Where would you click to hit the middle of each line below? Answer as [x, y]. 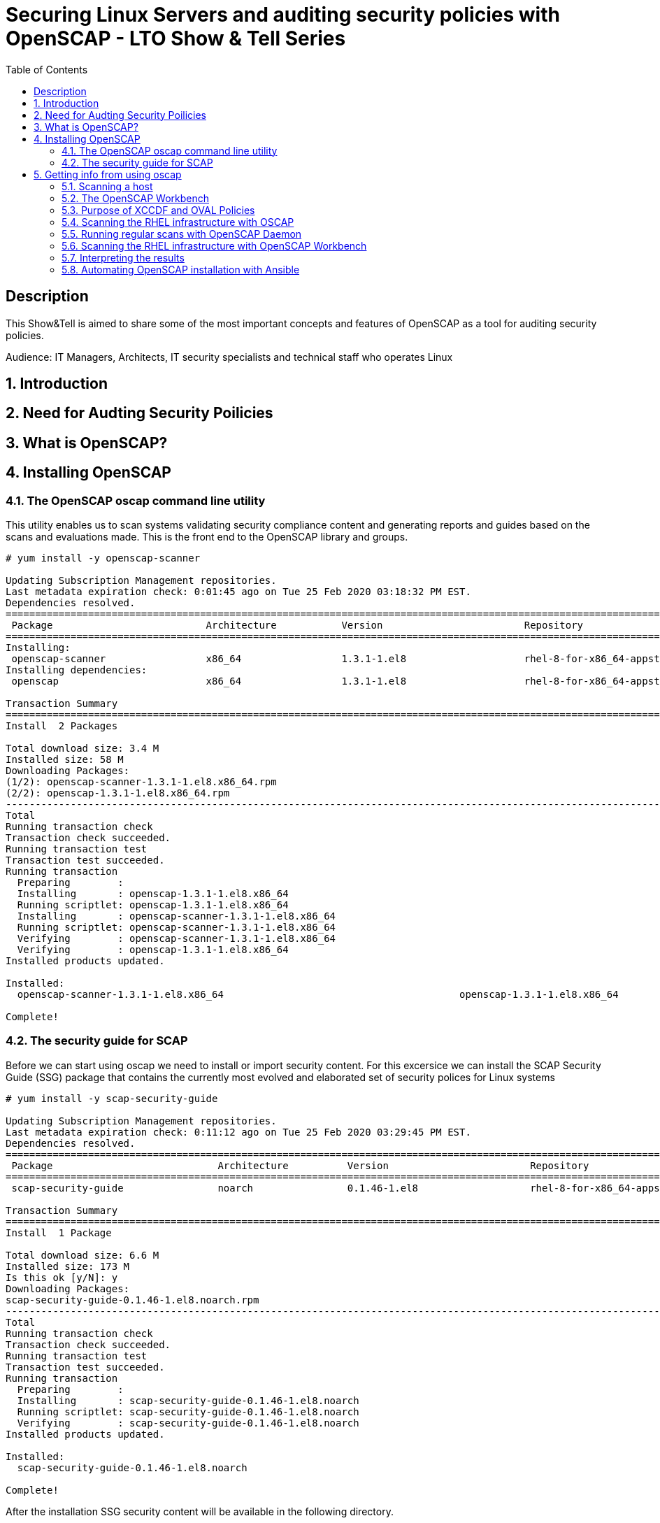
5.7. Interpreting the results [123, 257]
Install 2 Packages [62, 726]
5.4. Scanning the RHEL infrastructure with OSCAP [178, 222]
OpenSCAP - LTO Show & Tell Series [176, 38]
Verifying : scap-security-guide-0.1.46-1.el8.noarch [188, 1423]
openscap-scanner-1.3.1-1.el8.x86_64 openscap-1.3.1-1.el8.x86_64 [318, 995]
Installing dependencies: [77, 670]
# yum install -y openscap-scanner [103, 558]
